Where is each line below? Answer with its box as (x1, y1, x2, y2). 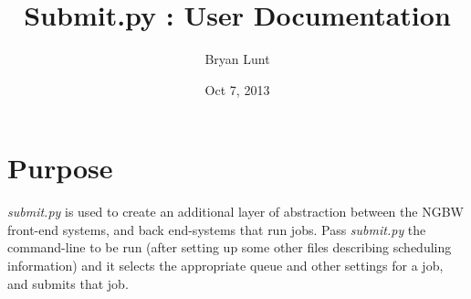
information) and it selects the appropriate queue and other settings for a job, (7, 256, 444, 275)
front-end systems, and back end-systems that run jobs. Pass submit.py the (7, 219, 426, 239)
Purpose (7, 149, 113, 187)
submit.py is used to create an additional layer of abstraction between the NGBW (7, 202, 464, 221)
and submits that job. (7, 273, 129, 293)
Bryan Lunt (204, 49, 270, 69)
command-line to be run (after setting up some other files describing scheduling (7, 238, 452, 257)
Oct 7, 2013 (204, 80, 270, 99)
